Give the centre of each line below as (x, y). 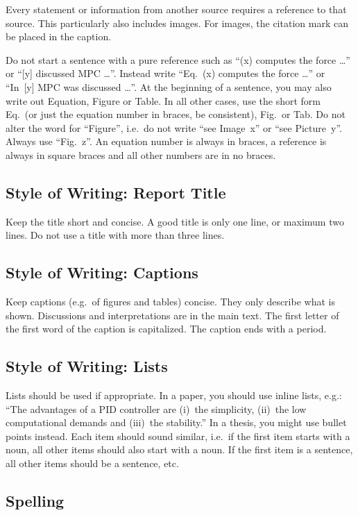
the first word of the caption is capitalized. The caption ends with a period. (166, 329)
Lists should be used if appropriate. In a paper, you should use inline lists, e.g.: (174, 395)
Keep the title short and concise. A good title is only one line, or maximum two (175, 221)
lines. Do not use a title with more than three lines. (115, 235)
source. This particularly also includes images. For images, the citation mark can (177, 23)
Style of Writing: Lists (87, 366)
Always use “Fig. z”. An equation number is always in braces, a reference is (166, 141)
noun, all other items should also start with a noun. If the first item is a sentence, (179, 449)
